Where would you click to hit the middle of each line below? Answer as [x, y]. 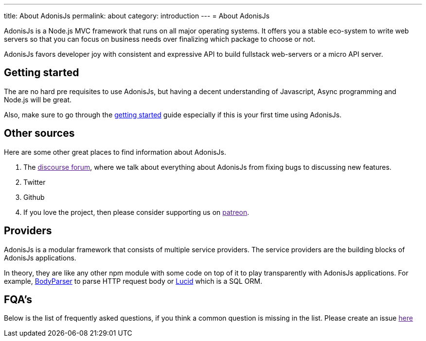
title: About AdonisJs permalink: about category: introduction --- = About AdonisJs [137, 16]
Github [34, 197]
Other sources [39, 133]
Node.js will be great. [38, 99]
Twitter [35, 182]
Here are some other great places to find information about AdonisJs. [115, 152]
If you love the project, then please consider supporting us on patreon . [136, 212]
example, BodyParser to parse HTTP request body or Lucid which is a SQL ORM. [133, 281]
